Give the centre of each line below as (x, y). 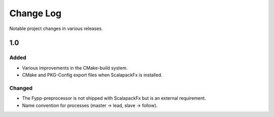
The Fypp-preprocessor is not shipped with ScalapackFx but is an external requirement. (114, 98)
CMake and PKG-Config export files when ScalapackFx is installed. (92, 75)
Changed (21, 88)
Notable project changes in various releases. (56, 28)
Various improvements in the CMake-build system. (75, 68)
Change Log (36, 13)
